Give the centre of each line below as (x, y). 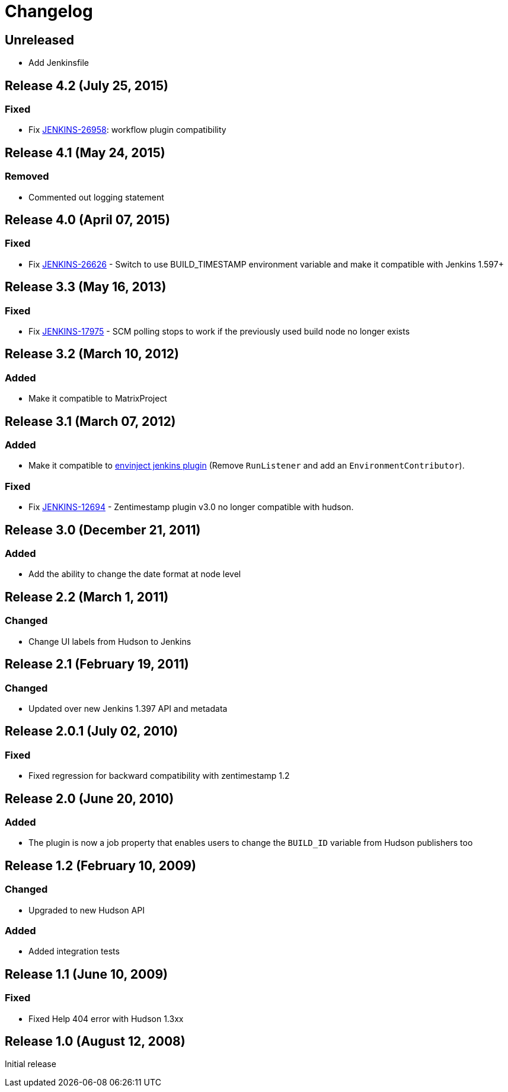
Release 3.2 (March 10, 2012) (92, 354)
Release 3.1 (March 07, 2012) (90, 421)
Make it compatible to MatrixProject (98, 399)
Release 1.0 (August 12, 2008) (95, 1041)
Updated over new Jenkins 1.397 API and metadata (128, 708)
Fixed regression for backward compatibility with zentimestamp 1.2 (159, 776)
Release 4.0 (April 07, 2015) (87, 220)
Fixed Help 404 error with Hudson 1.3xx (106, 1018)
